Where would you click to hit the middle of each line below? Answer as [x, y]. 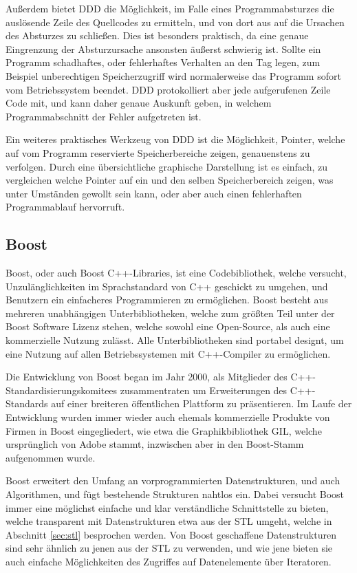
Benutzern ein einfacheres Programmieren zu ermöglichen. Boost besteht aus [167, 300]
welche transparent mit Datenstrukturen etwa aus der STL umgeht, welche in [169, 521]
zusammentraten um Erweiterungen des [204, 390]
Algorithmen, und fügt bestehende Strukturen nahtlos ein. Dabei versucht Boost [175, 494]
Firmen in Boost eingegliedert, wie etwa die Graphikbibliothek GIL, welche [164, 430]
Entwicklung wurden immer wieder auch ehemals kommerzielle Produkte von [168, 417]
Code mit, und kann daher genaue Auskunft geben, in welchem [139, 103]
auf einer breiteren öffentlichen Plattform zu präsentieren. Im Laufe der [202, 403]
